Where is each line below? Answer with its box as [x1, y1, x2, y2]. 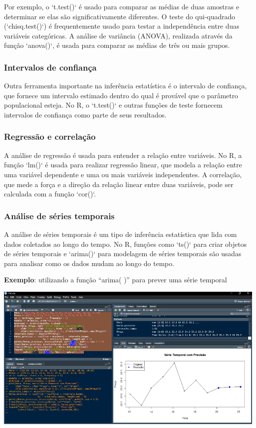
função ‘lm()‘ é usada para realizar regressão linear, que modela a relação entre [4, 159, 242, 170]
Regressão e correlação [4, 130, 96, 143]
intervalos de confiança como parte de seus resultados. [4, 109, 167, 119]
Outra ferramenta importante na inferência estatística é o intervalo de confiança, [4, 80, 247, 91]
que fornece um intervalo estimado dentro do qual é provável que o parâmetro [4, 90, 238, 100]
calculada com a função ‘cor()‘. [4, 189, 96, 199]
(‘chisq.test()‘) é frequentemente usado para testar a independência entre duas [4, 21, 240, 31]
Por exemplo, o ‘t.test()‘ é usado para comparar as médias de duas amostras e [4, 1, 239, 11]
